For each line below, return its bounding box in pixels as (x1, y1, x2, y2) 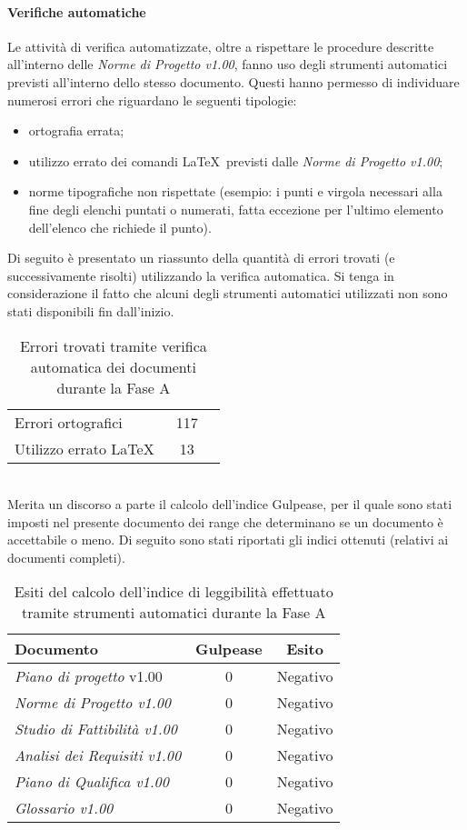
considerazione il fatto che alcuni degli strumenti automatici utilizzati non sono (7, 284, 448, 303)
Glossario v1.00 (15, 797, 114, 819)
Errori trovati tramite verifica (19, 335, 207, 356)
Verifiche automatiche (7, 2, 146, 21)
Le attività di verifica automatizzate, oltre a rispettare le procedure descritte (7, 36, 434, 55)
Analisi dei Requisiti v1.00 (15, 745, 182, 766)
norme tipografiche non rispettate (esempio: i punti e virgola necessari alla (28, 182, 442, 201)
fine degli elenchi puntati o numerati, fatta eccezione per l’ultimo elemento (28, 199, 443, 218)
